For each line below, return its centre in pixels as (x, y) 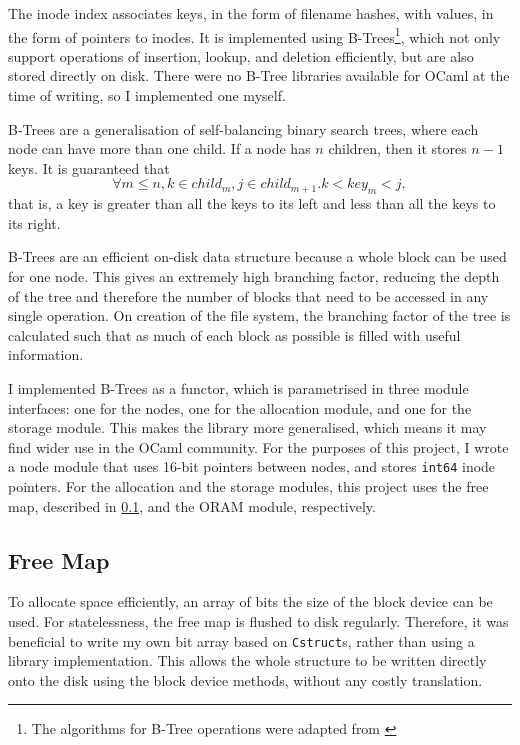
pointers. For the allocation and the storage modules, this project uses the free (248, 485)
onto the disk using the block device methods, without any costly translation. (245, 679)
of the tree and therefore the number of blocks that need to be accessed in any (248, 295)
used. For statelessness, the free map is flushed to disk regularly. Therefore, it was (258, 620)
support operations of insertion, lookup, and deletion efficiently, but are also (241, 55)
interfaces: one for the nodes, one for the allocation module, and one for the (240, 407)
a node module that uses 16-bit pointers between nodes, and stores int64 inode (252, 466)
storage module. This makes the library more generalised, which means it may (247, 427)
